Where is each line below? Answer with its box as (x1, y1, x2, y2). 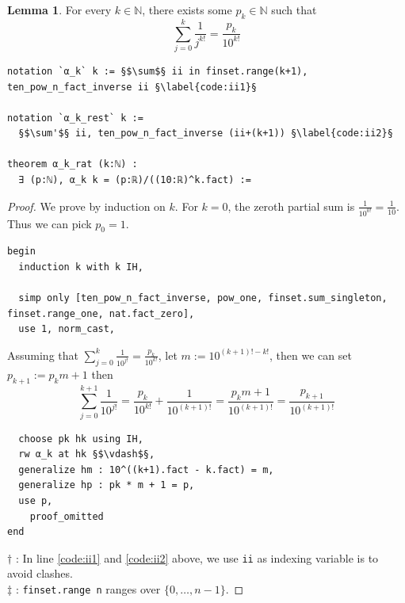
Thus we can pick (7, 215, 92, 231)
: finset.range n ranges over (15, 581, 161, 597)
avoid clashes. (7, 565, 73, 582)
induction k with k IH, (18, 261, 143, 273)
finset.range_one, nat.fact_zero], (7, 307, 195, 319)
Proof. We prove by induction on (7, 197, 166, 214)
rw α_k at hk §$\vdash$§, (18, 448, 155, 460)
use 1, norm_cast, (18, 323, 116, 335)
